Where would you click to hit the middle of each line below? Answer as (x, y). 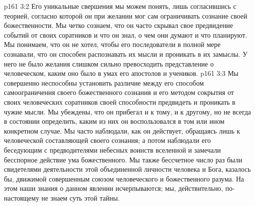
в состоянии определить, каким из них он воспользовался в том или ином (114, 121)
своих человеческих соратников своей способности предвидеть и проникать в (120, 102)
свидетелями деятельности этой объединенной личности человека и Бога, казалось (127, 169)
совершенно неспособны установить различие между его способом (104, 82)
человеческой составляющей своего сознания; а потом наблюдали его (107, 140)
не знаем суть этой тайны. (80, 197)
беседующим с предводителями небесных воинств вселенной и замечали (113, 149)
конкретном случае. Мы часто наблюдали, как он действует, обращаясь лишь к (122, 130)
